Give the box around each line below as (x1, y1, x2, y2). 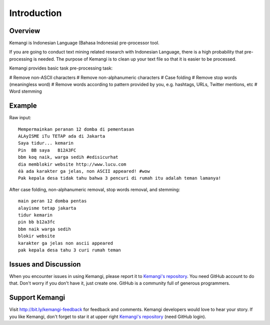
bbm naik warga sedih (18, 226, 71, 232)
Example (9, 102, 37, 110)
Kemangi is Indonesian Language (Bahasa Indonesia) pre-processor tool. (9, 40, 159, 46)
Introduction (9, 8, 62, 19)
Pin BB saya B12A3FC (18, 147, 76, 153)
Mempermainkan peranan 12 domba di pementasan (18, 126, 134, 132)
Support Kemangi (9, 293, 65, 302)
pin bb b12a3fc (18, 219, 55, 225)
